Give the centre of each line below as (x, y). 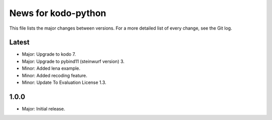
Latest (19, 42)
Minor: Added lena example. (51, 68)
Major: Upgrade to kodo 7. (49, 54)
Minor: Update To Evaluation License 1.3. (64, 82)
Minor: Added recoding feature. (55, 75)
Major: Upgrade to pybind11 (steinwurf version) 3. (73, 61)
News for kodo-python (58, 13)
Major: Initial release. (44, 108)
